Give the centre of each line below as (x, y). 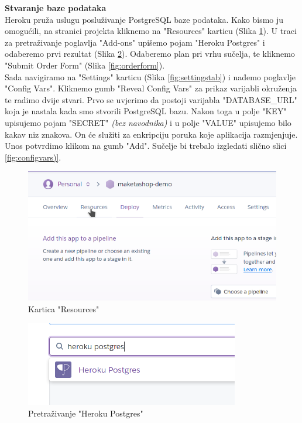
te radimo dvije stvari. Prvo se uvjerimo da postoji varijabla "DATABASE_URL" (151, 99)
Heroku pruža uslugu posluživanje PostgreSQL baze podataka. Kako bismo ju (144, 19)
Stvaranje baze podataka (56, 8)
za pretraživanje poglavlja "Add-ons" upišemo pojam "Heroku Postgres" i (135, 42)
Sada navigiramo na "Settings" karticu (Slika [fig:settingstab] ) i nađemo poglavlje (150, 76)
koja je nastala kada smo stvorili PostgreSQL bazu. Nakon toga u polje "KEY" (146, 111)
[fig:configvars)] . (33, 157)
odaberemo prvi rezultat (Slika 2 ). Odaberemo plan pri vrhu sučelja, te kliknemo (150, 54)
